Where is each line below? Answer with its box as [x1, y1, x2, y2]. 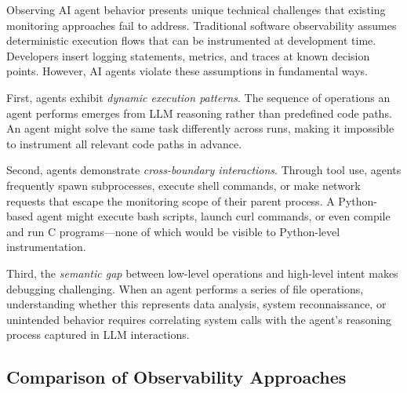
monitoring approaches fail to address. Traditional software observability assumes [6, 16, 397, 33]
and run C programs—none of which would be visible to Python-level [6, 223, 340, 239]
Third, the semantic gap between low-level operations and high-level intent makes [6, 264, 398, 281]
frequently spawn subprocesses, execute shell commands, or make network [6, 176, 361, 193]
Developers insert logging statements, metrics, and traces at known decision [6, 47, 370, 64]
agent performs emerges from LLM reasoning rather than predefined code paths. [6, 104, 392, 121]
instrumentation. [6, 238, 86, 255]
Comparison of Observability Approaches [6, 365, 347, 389]
